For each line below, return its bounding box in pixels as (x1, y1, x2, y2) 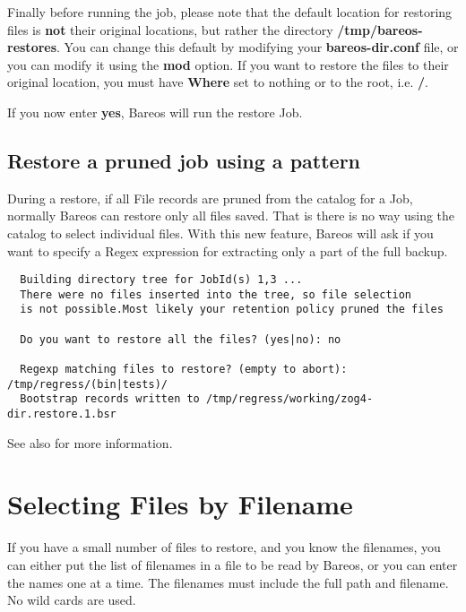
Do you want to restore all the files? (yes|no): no (20, 332, 341, 346)
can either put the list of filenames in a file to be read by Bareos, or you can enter (7, 556, 458, 574)
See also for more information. (7, 433, 173, 452)
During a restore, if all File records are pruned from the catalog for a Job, (7, 188, 413, 207)
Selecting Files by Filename (7, 486, 353, 522)
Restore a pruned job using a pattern (7, 146, 361, 174)
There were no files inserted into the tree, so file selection (20, 288, 412, 301)
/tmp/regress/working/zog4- (205, 392, 374, 406)
